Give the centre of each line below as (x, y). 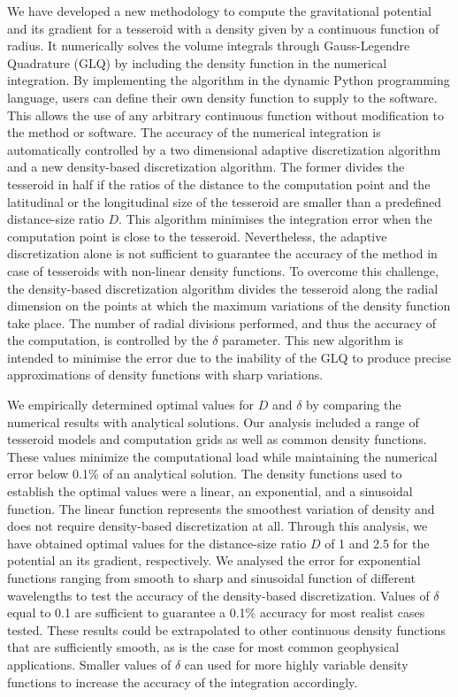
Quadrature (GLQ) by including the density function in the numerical (197, 62)
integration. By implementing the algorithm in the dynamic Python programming (229, 80)
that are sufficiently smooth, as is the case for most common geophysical (203, 647)
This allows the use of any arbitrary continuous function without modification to (225, 115)
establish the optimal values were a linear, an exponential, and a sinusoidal (210, 491)
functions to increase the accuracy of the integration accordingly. (183, 682)
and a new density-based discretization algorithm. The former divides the (206, 167)
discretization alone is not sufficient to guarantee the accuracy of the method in (222, 253)
